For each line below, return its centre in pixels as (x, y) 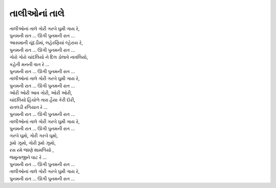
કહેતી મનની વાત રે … (29, 64)
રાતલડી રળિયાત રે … (29, 107)
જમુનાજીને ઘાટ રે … (28, 157)
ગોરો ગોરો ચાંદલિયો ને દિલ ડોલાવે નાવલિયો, (49, 57)
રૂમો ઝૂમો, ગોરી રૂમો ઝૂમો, (32, 143)
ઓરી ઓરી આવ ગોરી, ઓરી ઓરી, (41, 93)
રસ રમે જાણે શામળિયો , (32, 150)
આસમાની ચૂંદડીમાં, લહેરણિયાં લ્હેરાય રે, (46, 43)
